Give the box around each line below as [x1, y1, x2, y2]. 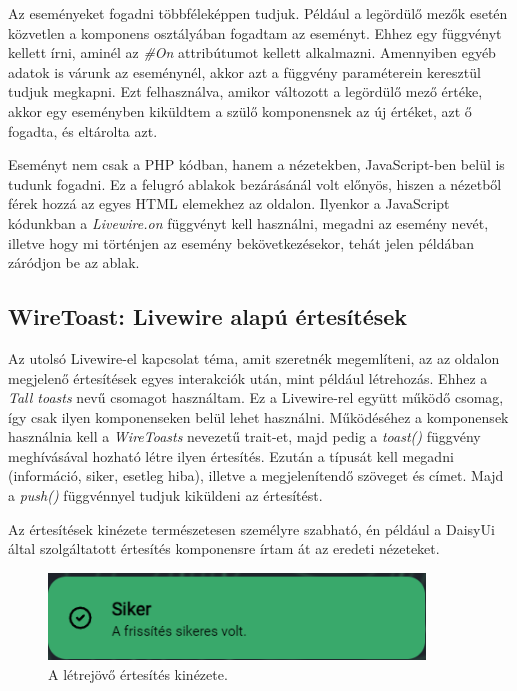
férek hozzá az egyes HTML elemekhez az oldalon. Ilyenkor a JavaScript [8, 193, 450, 214]
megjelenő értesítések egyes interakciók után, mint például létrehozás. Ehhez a [8, 367, 488, 388]
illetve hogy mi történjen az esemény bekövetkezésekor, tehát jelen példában [8, 232, 475, 253]
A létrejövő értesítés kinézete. [48, 663, 228, 684]
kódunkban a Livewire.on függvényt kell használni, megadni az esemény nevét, [8, 212, 489, 233]
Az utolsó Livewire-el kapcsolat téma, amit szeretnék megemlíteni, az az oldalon [8, 347, 500, 368]
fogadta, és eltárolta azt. [8, 120, 158, 141]
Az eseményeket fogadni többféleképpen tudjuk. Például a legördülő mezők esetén [8, 3, 508, 23]
